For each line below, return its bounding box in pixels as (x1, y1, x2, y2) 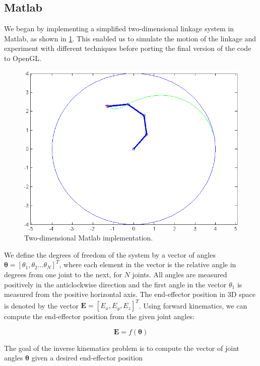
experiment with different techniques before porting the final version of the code (4, 43, 251, 53)
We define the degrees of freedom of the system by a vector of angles (4, 249, 216, 260)
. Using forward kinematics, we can (139, 300, 247, 311)
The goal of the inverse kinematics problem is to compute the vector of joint (4, 342, 239, 353)
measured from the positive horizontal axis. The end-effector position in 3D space (4, 289, 255, 299)
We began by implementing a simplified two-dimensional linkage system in (4, 23, 234, 34)
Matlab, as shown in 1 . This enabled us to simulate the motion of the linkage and (4, 33, 256, 43)
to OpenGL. (4, 52, 41, 63)
